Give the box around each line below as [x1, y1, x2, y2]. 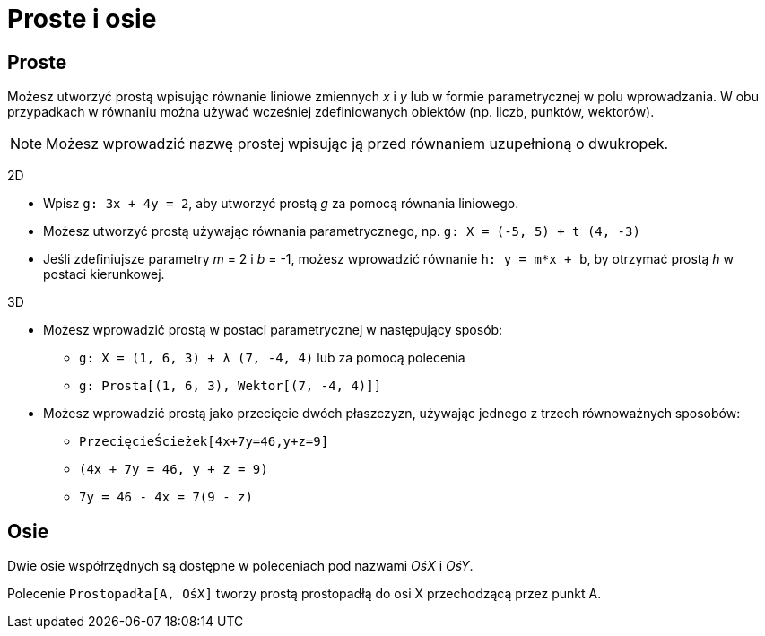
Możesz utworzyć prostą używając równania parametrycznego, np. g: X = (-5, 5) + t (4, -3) [43, 223, 640, 240]
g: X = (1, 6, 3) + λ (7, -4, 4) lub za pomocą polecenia [79, 350, 465, 366]
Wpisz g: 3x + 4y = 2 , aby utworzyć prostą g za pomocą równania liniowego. [43, 196, 519, 212]
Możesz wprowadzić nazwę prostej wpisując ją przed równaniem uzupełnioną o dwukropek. [46, 135, 669, 153]
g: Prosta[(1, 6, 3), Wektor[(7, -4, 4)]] [79, 379, 382, 394]
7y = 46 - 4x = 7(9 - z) [79, 490, 253, 505]
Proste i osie [7, 4, 157, 34]
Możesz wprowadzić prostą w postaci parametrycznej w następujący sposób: [43, 322, 503, 338]
